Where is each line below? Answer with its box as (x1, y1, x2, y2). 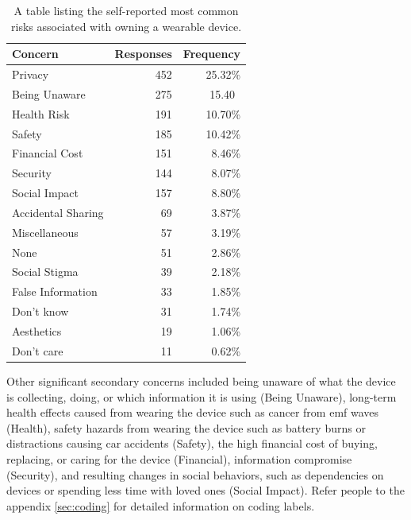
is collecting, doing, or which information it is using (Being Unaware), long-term (6, 388, 397, 405)
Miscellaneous (12, 223, 79, 240)
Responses (114, 45, 172, 62)
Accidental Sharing (12, 204, 104, 220)
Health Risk (12, 105, 70, 122)
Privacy (12, 66, 49, 83)
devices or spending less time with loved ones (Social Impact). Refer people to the (6, 482, 405, 499)
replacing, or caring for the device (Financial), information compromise (6, 450, 352, 467)
